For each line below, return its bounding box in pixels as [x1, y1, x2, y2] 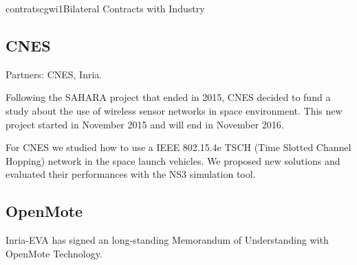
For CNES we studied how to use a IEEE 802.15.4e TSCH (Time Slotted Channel [6, 140, 351, 154]
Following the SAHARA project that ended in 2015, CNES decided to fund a [6, 90, 331, 104]
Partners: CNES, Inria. [6, 67, 102, 81]
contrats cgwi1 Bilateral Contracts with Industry [6, 1, 205, 15]
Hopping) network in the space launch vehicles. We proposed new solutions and [6, 153, 340, 168]
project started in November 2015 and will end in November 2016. [6, 117, 284, 131]
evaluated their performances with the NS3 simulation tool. [6, 167, 256, 181]
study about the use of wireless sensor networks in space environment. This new [6, 103, 343, 117]
